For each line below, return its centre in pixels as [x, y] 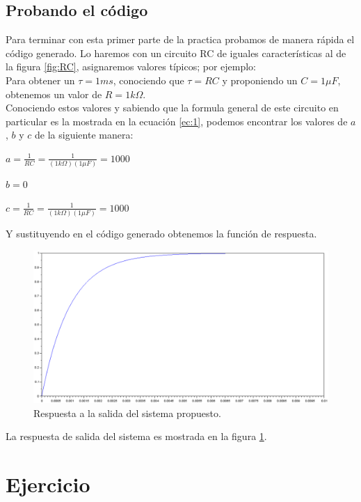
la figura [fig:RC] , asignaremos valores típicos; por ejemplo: [131, 66]
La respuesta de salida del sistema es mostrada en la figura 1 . [136, 436]
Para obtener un [40, 80]
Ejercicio [48, 484]
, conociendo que [149, 80]
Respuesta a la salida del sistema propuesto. [127, 413]
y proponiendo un [260, 80]
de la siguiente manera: [84, 135]
